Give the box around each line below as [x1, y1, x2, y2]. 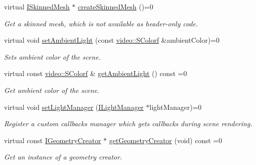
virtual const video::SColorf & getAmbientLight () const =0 [4, 68, 187, 79]
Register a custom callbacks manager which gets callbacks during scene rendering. [4, 118, 253, 129]
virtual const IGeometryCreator [4, 135, 101, 145]
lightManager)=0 [149, 101, 202, 112]
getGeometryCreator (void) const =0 [109, 135, 222, 145]
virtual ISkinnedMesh [4, 1, 70, 11]
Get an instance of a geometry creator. [4, 152, 122, 162]
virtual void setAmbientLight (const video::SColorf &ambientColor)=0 [4, 35, 220, 45]
